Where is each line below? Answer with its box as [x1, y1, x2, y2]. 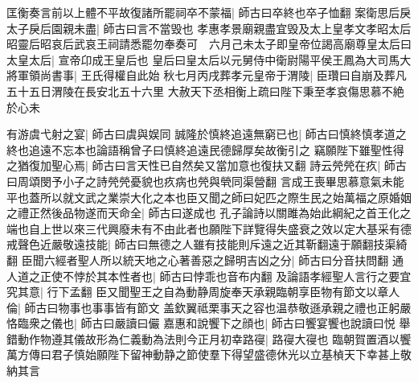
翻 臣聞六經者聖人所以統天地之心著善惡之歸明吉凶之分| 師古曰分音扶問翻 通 [6, 251, 404, 268]
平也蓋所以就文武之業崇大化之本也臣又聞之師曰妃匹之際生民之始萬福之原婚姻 [6, 188, 412, 205]
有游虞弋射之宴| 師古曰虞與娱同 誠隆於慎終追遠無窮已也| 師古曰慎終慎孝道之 [6, 126, 407, 142]
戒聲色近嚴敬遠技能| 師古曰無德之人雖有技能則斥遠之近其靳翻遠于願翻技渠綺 [6, 236, 408, 253]
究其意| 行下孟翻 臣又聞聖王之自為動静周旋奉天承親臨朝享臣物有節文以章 [6, 283, 389, 300]
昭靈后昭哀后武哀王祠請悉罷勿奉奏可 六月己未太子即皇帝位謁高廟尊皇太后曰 [6, 35, 412, 52]
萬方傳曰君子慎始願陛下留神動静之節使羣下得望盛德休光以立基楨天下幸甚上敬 [6, 346, 412, 363]
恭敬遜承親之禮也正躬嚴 [287, 299, 412, 315]
